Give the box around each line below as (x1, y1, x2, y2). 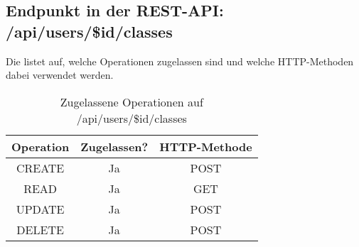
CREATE (16, 159, 65, 176)
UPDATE (16, 200, 65, 217)
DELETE (16, 221, 64, 238)
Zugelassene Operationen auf (60, 93, 203, 110)
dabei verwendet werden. (6, 67, 114, 82)
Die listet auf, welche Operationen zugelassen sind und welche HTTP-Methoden (6, 53, 354, 68)
